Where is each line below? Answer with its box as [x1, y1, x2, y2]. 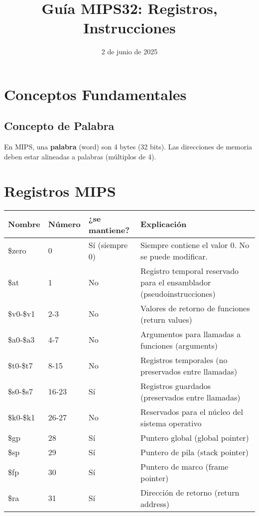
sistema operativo [140, 417, 202, 429]
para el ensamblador [140, 276, 211, 288]
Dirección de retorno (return [140, 486, 240, 498]
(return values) [140, 313, 192, 325]
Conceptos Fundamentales [4, 84, 187, 104]
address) [140, 498, 170, 510]
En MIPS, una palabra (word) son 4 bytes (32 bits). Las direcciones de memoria [4, 141, 253, 152]
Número [48, 218, 81, 230]
